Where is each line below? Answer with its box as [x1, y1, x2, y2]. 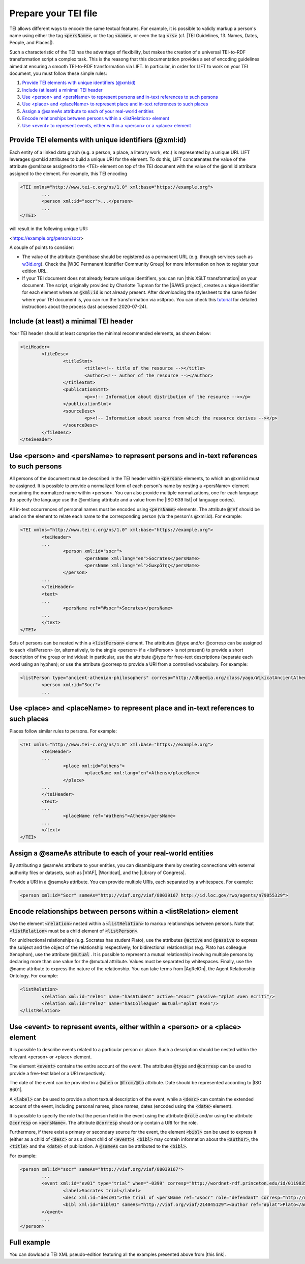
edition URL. [22, 268, 48, 274]
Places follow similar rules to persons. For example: [9, 728, 117, 734]
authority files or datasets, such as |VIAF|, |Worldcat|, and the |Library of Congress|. [9, 869, 186, 876]
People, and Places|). [9, 40, 54, 46]
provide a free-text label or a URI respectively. [9, 1070, 106, 1076]
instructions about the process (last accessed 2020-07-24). [22, 303, 148, 310]
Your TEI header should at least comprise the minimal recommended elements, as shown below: [9, 330, 211, 336]
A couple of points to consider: [9, 244, 74, 250]
